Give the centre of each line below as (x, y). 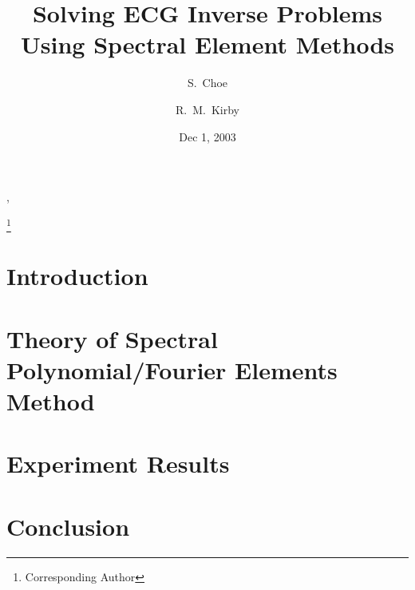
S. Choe (207, 83)
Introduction (77, 276)
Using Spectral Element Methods (207, 44)
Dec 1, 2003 (207, 136)
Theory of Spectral (112, 338)
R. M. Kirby (207, 109)
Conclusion (68, 526)
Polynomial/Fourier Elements (172, 369)
